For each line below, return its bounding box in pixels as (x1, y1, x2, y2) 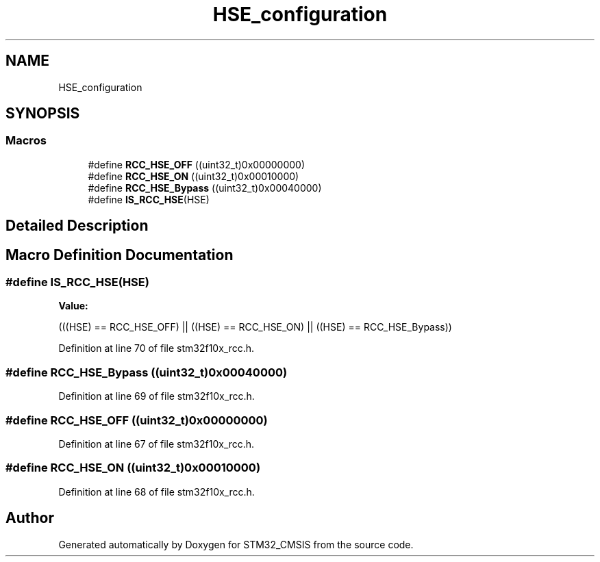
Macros (5, 133, 47, 148)
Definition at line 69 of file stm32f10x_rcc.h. (58, 390, 255, 403)
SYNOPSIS (5, 105, 80, 123)
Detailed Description (5, 217, 149, 235)
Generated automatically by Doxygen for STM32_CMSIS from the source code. (58, 538, 414, 550)
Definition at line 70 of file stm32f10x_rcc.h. (58, 342, 255, 355)
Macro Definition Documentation (5, 246, 234, 264)
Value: (58, 300, 88, 312)
